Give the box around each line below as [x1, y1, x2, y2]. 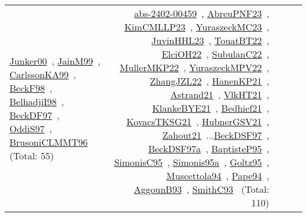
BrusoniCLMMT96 [9, 135, 88, 149]
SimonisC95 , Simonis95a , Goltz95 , [114, 155, 269, 169]
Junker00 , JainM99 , [9, 54, 100, 68]
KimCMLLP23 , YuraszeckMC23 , [124, 20, 269, 34]
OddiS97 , [9, 121, 53, 135]
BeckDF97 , [9, 108, 60, 122]
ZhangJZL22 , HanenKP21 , [149, 74, 269, 88]
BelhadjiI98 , [9, 94, 64, 108]
